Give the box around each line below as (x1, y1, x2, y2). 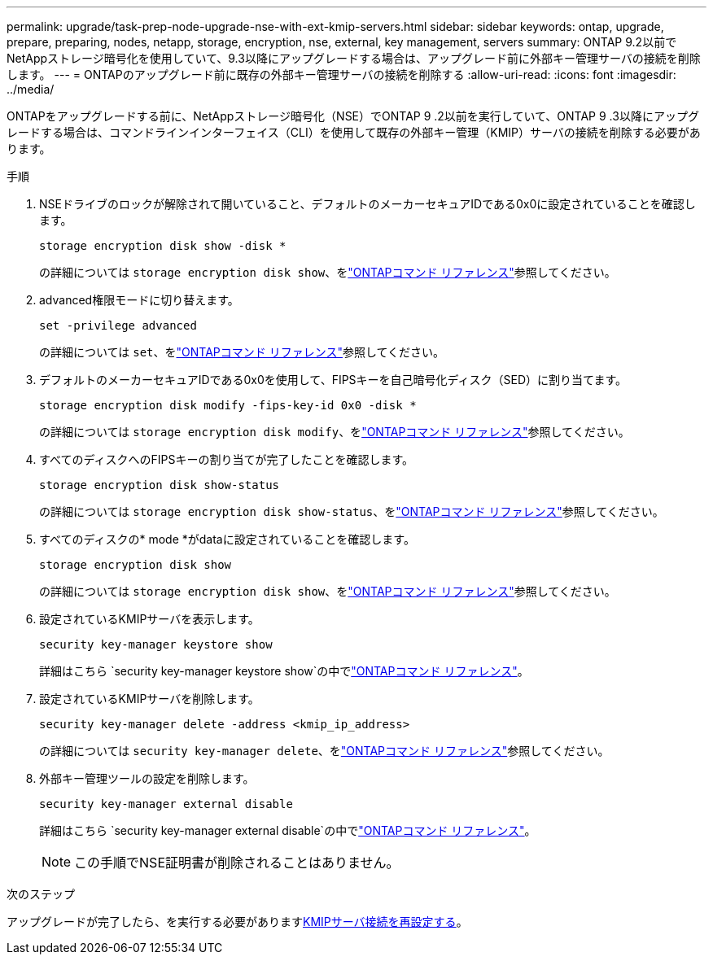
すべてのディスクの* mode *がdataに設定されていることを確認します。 (39, 532, 415, 546)
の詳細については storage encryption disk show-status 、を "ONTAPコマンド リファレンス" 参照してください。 (39, 505, 664, 518)
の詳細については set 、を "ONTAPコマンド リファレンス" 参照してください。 (39, 345, 445, 359)
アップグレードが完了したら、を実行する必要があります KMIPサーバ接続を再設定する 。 (7, 915, 468, 928)
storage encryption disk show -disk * (39, 239, 287, 252)
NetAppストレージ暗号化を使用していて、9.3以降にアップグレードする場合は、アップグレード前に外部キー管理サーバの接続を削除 (7, 51, 701, 65)
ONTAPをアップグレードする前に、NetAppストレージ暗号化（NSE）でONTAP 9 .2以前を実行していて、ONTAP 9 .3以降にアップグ (7, 109, 699, 123)
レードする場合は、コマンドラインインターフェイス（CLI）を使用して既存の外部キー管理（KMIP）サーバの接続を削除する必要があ (7, 125, 701, 139)
